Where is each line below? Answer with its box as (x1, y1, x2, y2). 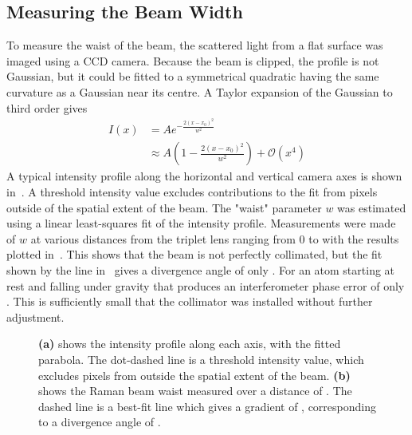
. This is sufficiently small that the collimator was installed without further (6, 293, 373, 310)
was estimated (337, 199, 406, 216)
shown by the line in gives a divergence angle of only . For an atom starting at (6, 261, 395, 278)
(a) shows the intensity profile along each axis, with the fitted (38, 335, 341, 352)
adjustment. (6, 308, 65, 325)
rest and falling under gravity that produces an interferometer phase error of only (6, 277, 405, 294)
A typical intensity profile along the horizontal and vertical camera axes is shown (6, 168, 402, 184)
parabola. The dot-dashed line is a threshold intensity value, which (38, 350, 364, 367)
